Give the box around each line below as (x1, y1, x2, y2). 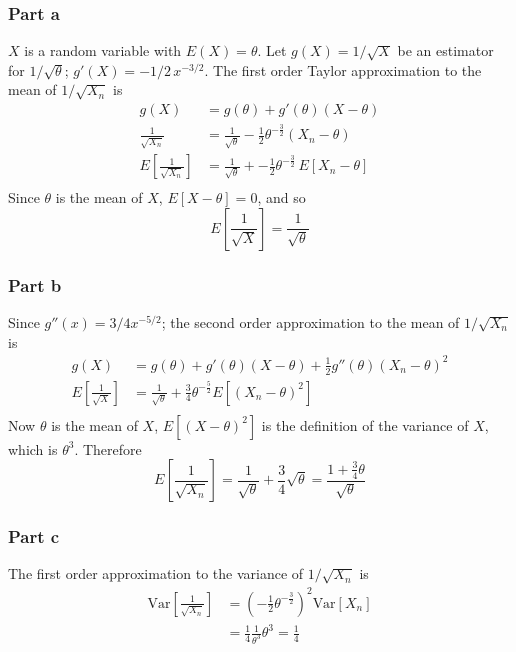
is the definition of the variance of (261, 414, 469, 435)
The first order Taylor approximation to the (213, 59, 482, 80)
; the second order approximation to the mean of (161, 312, 460, 332)
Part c (8, 524, 60, 549)
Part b (8, 272, 62, 297)
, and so (257, 187, 306, 208)
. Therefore (74, 438, 142, 459)
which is (8, 438, 58, 459)
